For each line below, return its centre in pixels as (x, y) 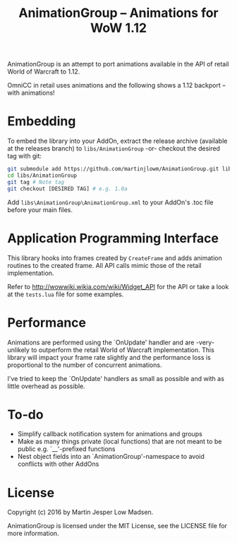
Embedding (42, 121)
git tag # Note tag (36, 182)
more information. (33, 533)
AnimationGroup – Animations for (119, 13)
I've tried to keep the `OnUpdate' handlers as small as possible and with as (116, 378)
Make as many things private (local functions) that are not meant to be (120, 442)
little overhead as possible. (47, 386)
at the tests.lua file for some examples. (66, 294)
